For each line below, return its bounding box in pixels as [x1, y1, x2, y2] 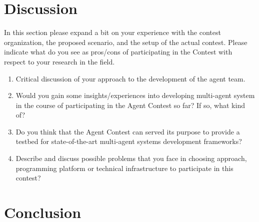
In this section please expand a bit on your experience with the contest [4, 27, 221, 37]
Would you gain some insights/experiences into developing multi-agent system [15, 90, 255, 100]
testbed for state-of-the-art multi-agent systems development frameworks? [15, 136, 242, 146]
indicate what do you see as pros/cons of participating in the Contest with [4, 46, 232, 57]
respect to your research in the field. [4, 56, 115, 66]
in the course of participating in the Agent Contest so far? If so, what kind [15, 99, 245, 110]
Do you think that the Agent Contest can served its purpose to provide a [15, 126, 240, 136]
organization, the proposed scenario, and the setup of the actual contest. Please [4, 36, 247, 47]
